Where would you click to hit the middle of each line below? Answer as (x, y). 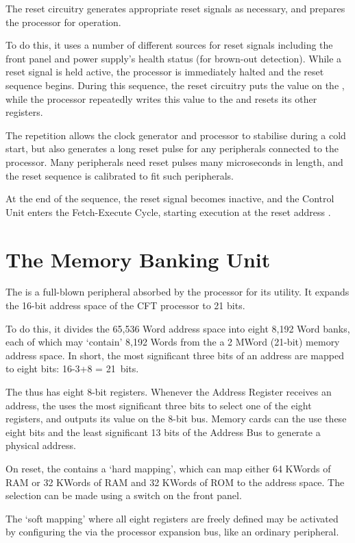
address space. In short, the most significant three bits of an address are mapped (175, 355)
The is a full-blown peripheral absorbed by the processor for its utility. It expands (177, 292)
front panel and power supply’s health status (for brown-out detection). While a (174, 58)
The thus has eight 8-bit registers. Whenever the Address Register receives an (169, 391)
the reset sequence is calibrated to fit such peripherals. (120, 175)
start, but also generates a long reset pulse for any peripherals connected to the (172, 148)
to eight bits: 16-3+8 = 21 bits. (72, 369)
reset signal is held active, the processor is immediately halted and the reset (165, 72)
